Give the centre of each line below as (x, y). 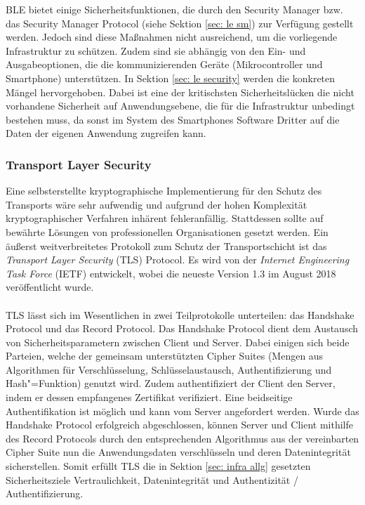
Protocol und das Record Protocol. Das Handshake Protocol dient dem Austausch (182, 328)
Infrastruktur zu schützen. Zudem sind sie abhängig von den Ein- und (156, 50)
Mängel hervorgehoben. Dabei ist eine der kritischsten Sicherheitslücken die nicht (180, 92)
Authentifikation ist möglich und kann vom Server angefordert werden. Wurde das (182, 411)
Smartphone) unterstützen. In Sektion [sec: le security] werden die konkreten (171, 78)
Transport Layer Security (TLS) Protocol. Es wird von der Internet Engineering (178, 260)
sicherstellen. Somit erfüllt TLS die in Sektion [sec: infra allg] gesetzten (158, 466)
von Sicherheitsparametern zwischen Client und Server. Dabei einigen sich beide (178, 342)
